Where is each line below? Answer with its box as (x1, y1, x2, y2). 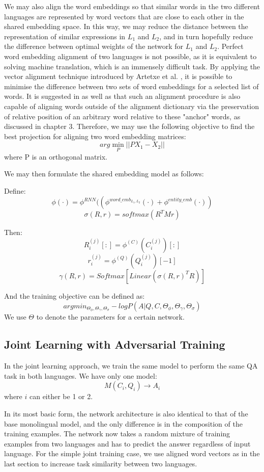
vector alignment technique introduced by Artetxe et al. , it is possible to (4, 71, 232, 82)
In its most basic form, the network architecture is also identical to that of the (4, 408, 248, 418)
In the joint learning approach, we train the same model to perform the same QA (4, 360, 258, 371)
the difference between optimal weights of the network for (4, 41, 184, 51)
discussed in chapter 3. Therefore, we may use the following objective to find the (4, 121, 255, 132)
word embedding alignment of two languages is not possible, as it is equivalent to (4, 50, 257, 61)
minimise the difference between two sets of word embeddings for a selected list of (4, 81, 259, 91)
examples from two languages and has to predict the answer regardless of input (4, 438, 251, 449)
